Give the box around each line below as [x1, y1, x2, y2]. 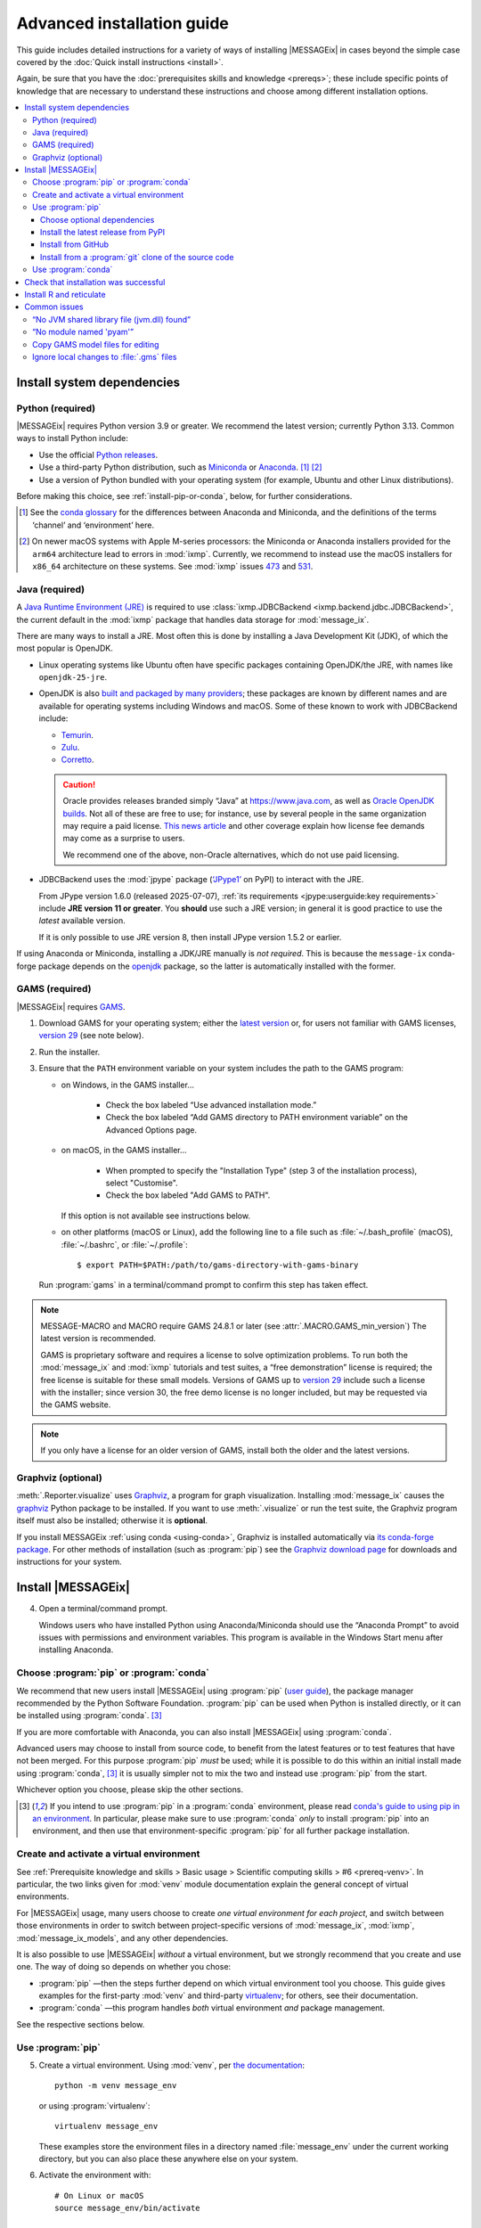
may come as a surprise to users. [62, 833, 185, 844]
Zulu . [61, 742, 80, 753]
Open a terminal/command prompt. [38, 1603, 168, 1614]
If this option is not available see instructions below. [61, 1210, 251, 1221]
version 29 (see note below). [38, 1030, 144, 1041]
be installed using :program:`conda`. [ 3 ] [16, 1710, 162, 1721]
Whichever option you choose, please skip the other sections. [16, 1784, 244, 1795]
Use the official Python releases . [38, 449, 159, 460]
